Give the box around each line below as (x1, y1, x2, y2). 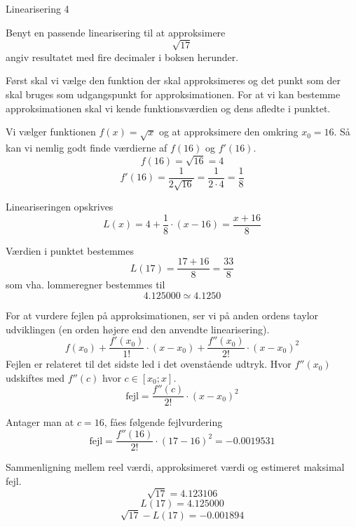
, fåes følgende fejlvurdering (104, 415, 223, 429)
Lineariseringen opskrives (6, 199, 114, 214)
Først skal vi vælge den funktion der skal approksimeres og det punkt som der (6, 73, 341, 88)
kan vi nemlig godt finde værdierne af (6, 140, 167, 154)
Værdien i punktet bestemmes (6, 243, 134, 258)
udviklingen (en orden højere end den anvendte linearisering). (6, 321, 270, 336)
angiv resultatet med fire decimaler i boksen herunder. (6, 49, 239, 64)
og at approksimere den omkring (158, 124, 299, 139)
